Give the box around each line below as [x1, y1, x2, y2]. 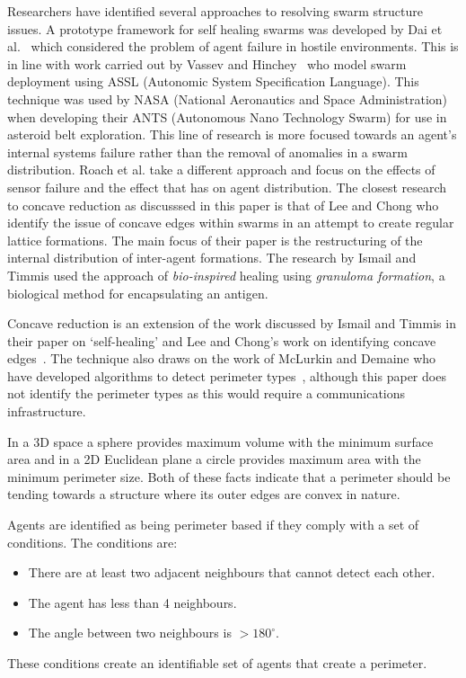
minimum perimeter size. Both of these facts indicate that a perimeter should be [7, 467, 451, 486]
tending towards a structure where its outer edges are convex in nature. [7, 485, 400, 504]
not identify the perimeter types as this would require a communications [7, 384, 406, 403]
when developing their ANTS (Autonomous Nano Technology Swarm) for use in [7, 107, 447, 126]
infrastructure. [7, 402, 86, 421]
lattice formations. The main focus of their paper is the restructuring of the [7, 230, 423, 249]
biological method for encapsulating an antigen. [7, 283, 268, 302]
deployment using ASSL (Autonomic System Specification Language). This [7, 72, 419, 91]
